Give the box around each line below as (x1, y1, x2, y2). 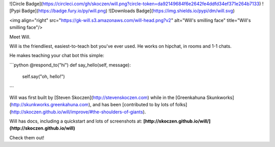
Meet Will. (9, 34, 31, 40)
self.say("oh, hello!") (22, 73, 65, 80)
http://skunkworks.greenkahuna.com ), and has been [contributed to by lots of (11, 102, 175, 108)
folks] (175, 102, 187, 108)
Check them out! (9, 134, 44, 140)
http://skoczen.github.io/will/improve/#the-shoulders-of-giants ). (11, 109, 146, 115)
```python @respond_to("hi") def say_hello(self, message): (9, 62, 131, 68)
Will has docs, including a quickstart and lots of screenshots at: (9, 118, 143, 125)
